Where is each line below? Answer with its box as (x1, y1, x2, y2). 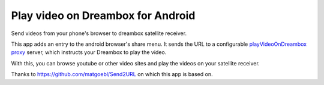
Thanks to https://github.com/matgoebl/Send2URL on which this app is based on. (11, 71, 213, 78)
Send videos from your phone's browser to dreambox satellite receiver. (11, 30, 187, 37)
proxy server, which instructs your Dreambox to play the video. (11, 49, 167, 56)
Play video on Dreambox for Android (11, 9, 196, 22)
